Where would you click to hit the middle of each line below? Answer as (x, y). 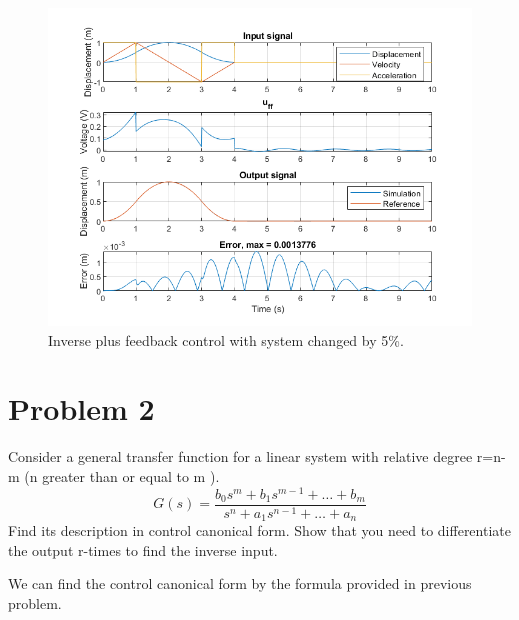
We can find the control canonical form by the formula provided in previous (240, 583)
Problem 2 (81, 408)
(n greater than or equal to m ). (122, 475)
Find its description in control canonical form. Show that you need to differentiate (259, 530)
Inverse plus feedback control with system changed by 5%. (226, 339)
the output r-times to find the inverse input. (143, 549)
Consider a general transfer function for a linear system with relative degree (240, 456)
